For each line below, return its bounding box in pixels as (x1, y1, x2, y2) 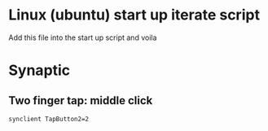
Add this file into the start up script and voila (8, 33, 157, 42)
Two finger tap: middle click (8, 94, 153, 107)
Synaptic (8, 61, 71, 80)
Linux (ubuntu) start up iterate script (8, 6, 261, 24)
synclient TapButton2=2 (8, 115, 90, 123)
